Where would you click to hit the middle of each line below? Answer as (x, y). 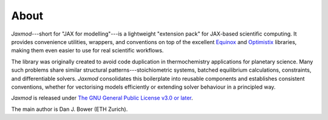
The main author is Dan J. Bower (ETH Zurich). (70, 109)
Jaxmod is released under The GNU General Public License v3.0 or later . (102, 98)
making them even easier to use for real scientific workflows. (87, 51)
